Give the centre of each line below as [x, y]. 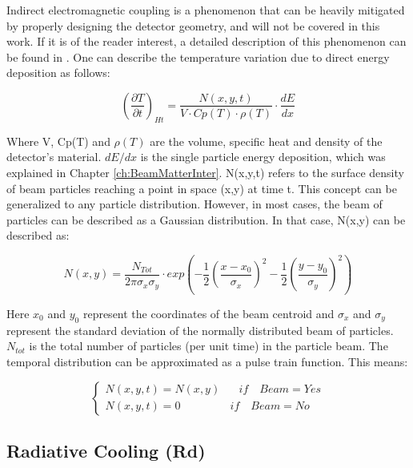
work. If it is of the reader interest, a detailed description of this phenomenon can [206, 41]
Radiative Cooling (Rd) [106, 450]
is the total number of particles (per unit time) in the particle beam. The [209, 346]
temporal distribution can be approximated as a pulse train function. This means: [207, 361]
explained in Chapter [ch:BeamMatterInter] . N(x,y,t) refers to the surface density [205, 172]
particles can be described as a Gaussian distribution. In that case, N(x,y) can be [206, 219]
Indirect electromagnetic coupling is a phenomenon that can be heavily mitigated [206, 10]
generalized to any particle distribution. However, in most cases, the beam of [194, 204]
